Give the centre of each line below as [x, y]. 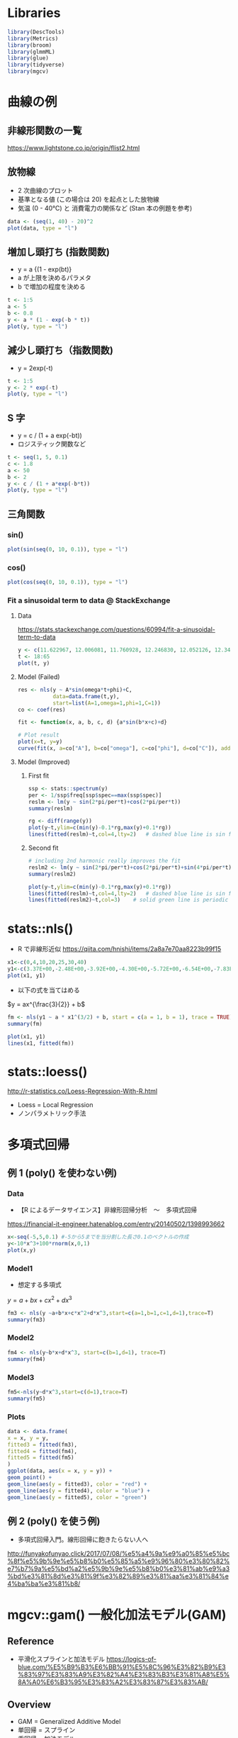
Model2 [21, 1338]
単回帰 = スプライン [46, 1730]
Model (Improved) [44, 762]
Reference [31, 1641]
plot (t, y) [34, 663]
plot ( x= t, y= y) [40, 742]
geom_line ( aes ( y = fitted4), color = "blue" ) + [79, 1491]
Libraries [34, 13]
